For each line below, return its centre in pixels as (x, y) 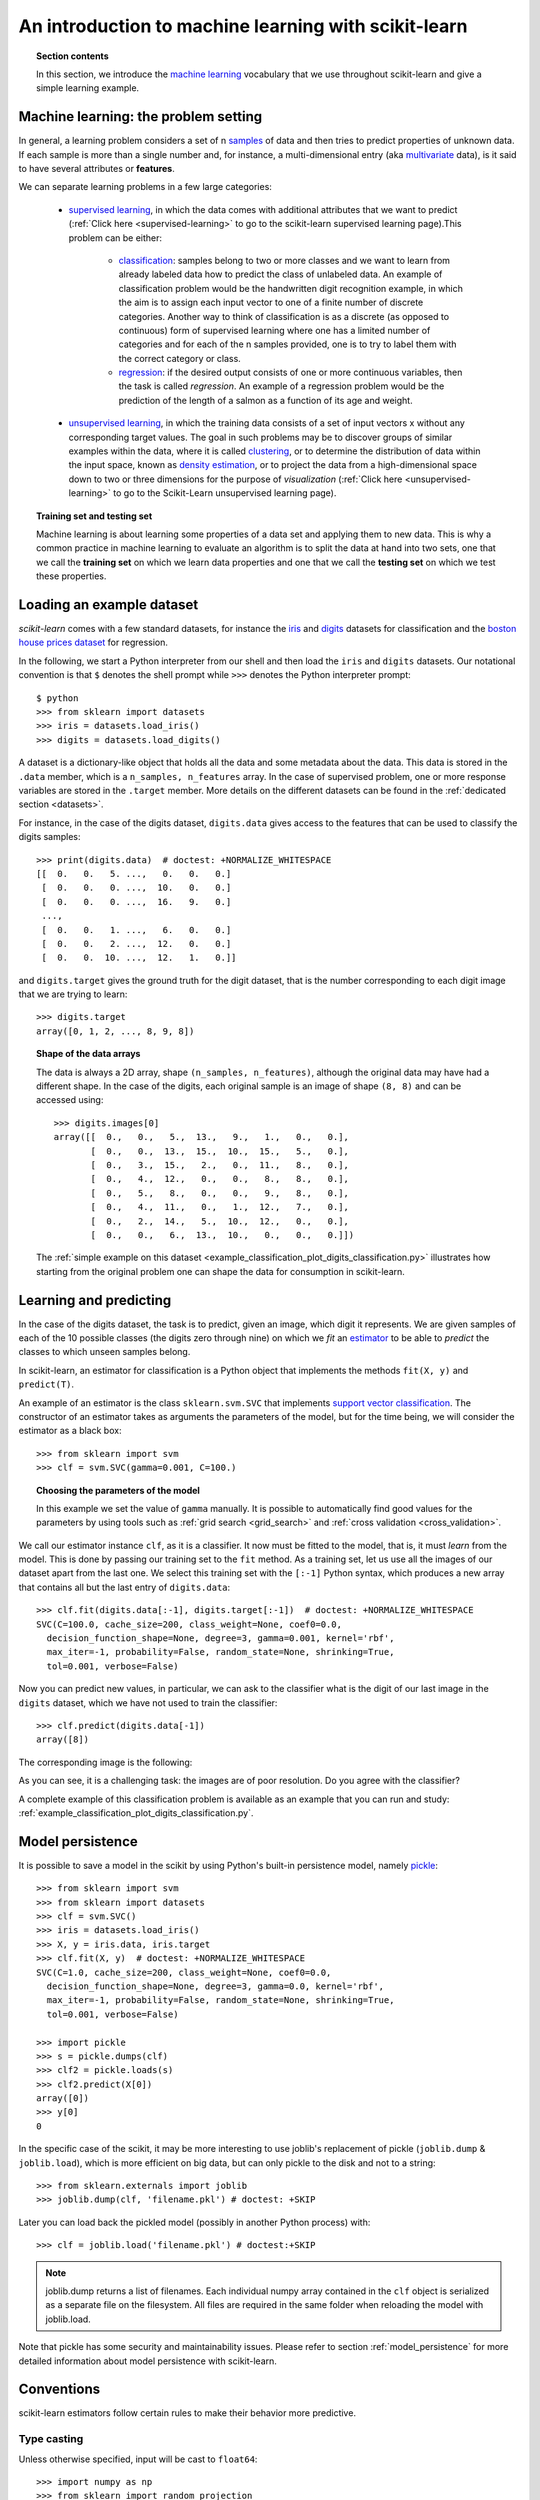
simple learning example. (88, 88)
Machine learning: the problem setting (140, 116)
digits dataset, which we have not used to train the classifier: (148, 1702)
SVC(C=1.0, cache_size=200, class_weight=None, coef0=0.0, (184, 1972)
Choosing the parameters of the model (118, 1490)
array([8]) (63, 1739)
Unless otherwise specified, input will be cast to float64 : (138, 2459)
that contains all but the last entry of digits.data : (124, 1587)
